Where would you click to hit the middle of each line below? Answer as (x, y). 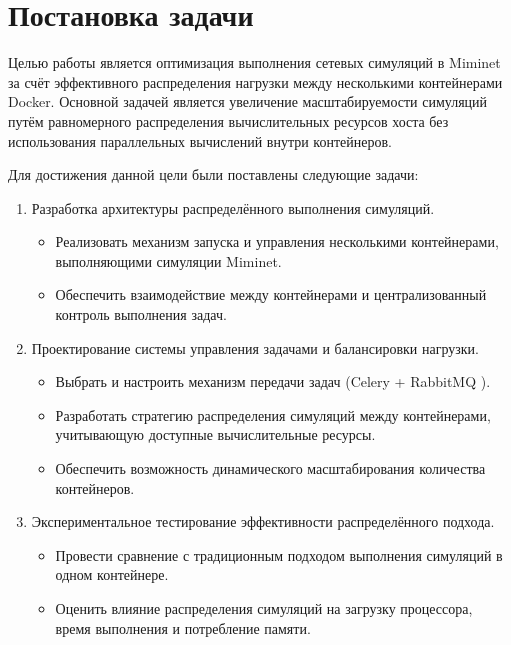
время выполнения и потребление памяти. (183, 627)
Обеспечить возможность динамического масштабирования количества (270, 468)
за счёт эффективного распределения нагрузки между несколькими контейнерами (255, 81)
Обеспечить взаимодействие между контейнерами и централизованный (271, 294)
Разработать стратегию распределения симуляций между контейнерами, (273, 414)
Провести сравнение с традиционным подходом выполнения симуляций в (279, 554)
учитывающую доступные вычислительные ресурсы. (215, 434)
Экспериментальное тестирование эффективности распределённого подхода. (263, 521)
